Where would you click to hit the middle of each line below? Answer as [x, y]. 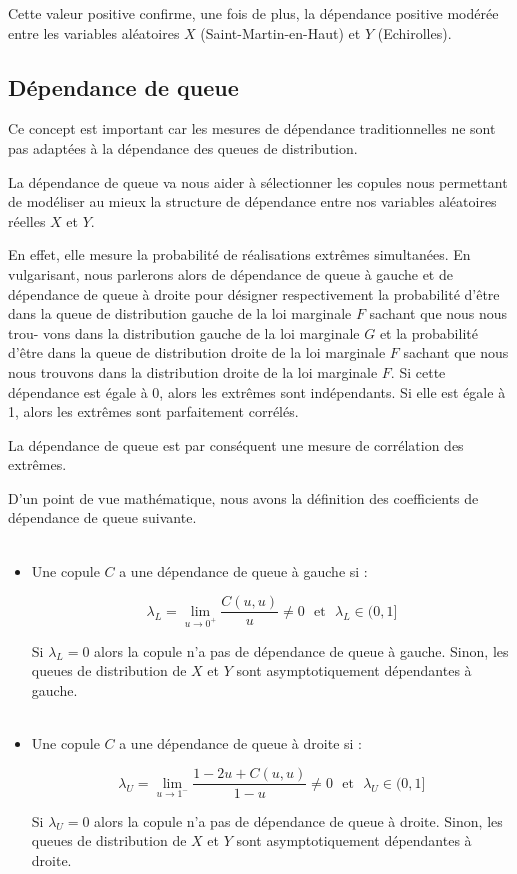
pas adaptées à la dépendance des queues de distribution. [183, 147]
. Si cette [418, 371]
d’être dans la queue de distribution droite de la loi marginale [197, 352]
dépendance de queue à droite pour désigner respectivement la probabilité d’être [254, 293]
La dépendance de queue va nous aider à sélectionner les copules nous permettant [258, 181]
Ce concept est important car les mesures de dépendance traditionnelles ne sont [252, 128]
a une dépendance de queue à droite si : [240, 742]
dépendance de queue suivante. [102, 517]
